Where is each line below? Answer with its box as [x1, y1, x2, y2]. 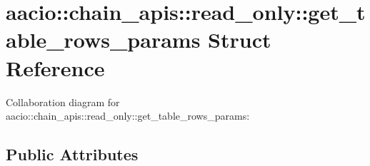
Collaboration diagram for [6, 94, 120, 109]
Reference [6, 53, 105, 82]
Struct [208, 25, 271, 54]
